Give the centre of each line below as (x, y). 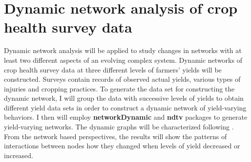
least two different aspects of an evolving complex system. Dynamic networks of (123, 60)
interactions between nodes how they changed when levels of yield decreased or (122, 146)
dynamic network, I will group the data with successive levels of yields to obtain (124, 98)
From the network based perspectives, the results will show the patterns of (115, 136)
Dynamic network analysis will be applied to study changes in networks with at (123, 50)
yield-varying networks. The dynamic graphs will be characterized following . (119, 127)
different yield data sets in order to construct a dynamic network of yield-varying (125, 107)
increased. (19, 155)
